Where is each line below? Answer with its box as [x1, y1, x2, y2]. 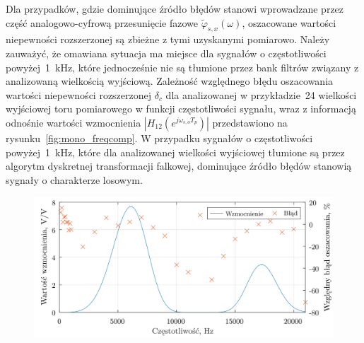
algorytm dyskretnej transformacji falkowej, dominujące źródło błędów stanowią [6, 158, 352, 173]
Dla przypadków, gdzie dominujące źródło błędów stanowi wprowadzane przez [6, 1, 344, 16]
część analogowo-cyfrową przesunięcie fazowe [6, 15, 198, 30]
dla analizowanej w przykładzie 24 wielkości [165, 87, 357, 102]
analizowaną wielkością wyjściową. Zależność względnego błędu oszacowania [6, 74, 334, 88]
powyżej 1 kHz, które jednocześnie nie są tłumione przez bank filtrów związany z [6, 59, 359, 74]
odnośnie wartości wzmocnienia [6, 115, 141, 129]
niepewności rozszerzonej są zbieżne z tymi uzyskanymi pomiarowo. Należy [6, 32, 330, 47]
